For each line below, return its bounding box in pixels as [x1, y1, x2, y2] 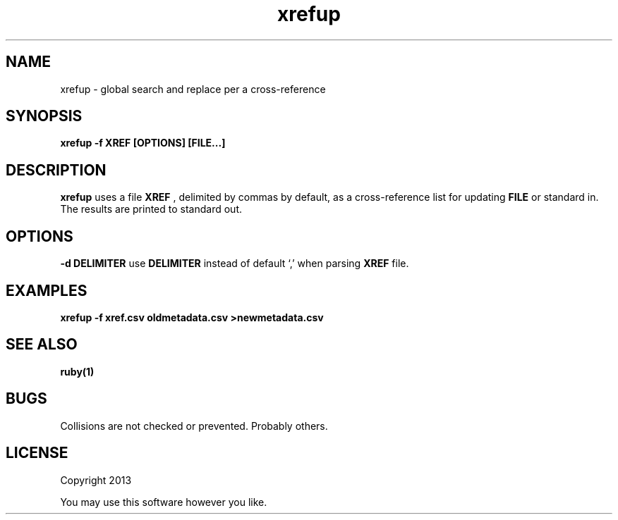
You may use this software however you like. [60, 495, 267, 508]
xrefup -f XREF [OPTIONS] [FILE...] [60, 137, 226, 149]
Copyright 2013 [60, 473, 132, 486]
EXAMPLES [6, 281, 87, 299]
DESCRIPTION [6, 161, 107, 179]
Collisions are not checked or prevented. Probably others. [60, 419, 328, 432]
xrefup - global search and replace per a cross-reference [60, 82, 326, 95]
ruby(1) [60, 365, 95, 378]
